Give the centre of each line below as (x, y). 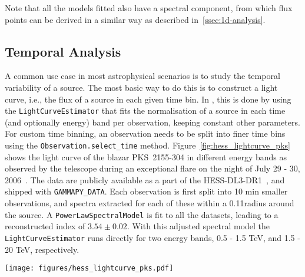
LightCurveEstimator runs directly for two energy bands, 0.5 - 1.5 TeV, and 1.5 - (152, 237)
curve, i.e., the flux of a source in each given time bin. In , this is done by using (148, 99)
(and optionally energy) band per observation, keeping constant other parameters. (152, 122)
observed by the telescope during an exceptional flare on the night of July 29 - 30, (152, 168)
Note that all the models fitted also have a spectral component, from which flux (149, 8)
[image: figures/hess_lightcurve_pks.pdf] (89, 268)
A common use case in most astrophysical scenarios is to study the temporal (142, 76)
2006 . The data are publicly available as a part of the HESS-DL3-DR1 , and (145, 179)
